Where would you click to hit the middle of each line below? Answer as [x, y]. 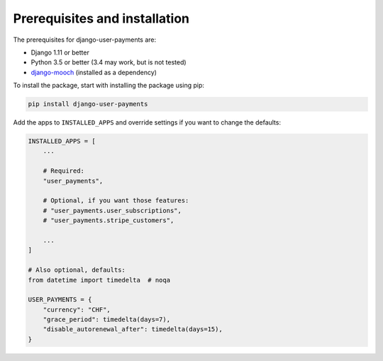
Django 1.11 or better [60, 52]
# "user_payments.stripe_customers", [109, 220]
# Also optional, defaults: [77, 270]
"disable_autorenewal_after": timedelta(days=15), [133, 330]
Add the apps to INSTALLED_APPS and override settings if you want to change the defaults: [147, 122]
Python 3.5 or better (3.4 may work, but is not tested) [109, 62]
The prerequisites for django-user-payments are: [85, 40]
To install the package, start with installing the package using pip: [109, 86]
